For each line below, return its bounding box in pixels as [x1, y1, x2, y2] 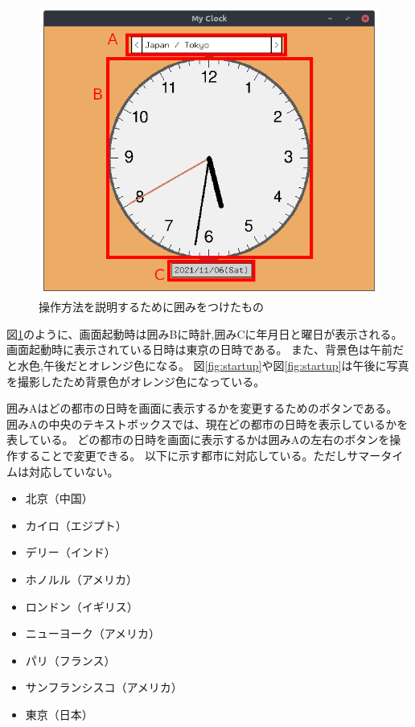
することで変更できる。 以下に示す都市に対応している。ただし [17, 447, 347, 464]
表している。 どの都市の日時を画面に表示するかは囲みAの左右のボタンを [6, 431, 390, 448]
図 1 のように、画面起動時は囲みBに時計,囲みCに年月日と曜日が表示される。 [6, 325, 403, 342]
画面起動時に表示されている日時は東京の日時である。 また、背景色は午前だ [6, 341, 405, 358]
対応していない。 [28, 462, 119, 479]
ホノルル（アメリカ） [25, 571, 138, 588]
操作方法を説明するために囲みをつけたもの [39, 298, 264, 315]
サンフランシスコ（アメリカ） [25, 679, 183, 696]
